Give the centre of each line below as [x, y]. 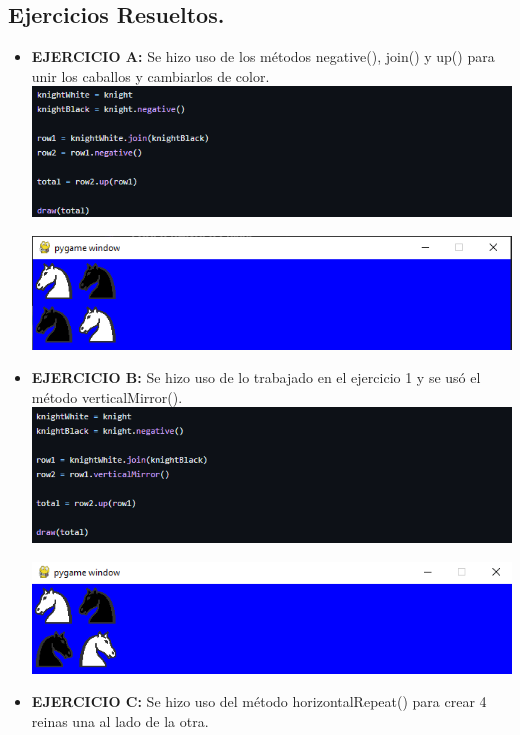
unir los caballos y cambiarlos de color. [150, 75]
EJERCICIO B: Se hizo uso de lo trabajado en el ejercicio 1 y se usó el [256, 377]
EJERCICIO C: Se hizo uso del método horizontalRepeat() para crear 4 [259, 701]
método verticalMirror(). [107, 396]
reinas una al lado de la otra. [120, 720]
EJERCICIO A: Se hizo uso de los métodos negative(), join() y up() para [263, 56]
